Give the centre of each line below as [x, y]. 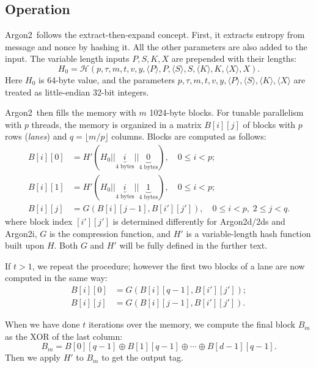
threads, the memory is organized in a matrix [116, 124]
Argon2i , [21, 233]
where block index [39, 221]
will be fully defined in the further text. [193, 245]
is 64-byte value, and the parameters [107, 79]
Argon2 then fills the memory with [71, 112]
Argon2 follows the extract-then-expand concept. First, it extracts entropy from [155, 35]
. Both [66, 245]
